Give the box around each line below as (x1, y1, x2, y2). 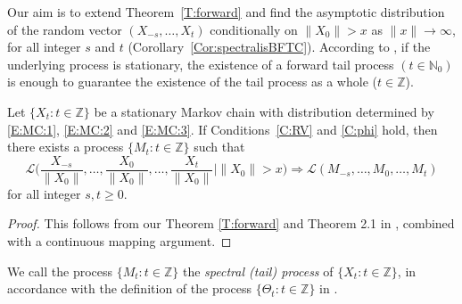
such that (194, 137, 245, 156)
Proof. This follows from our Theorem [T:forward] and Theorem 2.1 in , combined (7, 214, 455, 233)
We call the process (7, 261, 113, 280)
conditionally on (210, 20, 298, 38)
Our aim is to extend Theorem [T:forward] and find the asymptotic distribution (7, 3, 445, 21)
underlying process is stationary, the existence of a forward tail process (7, 54, 394, 73)
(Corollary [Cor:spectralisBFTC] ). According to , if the (128, 37, 431, 56)
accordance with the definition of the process (7, 279, 252, 298)
